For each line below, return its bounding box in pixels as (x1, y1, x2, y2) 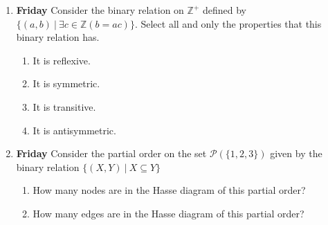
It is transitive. (33, 99, 96, 114)
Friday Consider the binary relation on (16, 3, 184, 17)
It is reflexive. (33, 53, 91, 67)
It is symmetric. (33, 76, 100, 91)
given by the (270, 146, 322, 161)
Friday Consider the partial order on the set (16, 146, 207, 161)
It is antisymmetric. (33, 123, 116, 137)
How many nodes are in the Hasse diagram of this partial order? (33, 183, 306, 197)
